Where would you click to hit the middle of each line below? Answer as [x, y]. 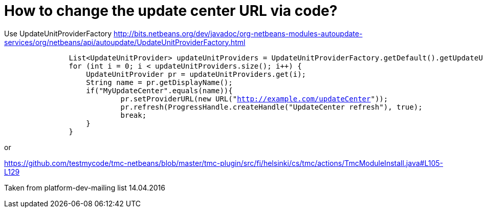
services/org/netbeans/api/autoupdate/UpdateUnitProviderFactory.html [125, 42]
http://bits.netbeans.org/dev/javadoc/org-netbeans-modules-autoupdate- [238, 33]
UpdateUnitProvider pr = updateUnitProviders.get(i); [196, 74]
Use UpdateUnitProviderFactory [58, 33]
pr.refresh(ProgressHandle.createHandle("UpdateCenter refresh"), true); [271, 107]
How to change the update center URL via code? [171, 11]
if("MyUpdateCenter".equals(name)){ [159, 90]
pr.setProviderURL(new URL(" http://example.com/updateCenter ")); [254, 99]
